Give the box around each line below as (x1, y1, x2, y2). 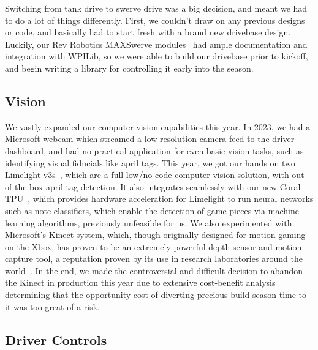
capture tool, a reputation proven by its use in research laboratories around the (5, 252, 303, 265)
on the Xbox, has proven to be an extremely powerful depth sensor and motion (5, 240, 302, 253)
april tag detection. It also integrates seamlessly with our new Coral (45, 180, 301, 193)
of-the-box (5, 180, 44, 193)
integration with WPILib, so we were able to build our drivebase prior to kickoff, (5, 50, 308, 62)
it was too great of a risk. (5, 300, 100, 313)
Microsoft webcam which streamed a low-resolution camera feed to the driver (5, 132, 295, 145)
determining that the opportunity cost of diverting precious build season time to (5, 288, 307, 301)
